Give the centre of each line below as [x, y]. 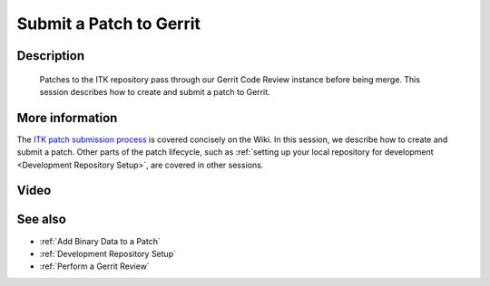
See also [42, 219]
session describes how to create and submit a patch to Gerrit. [155, 91]
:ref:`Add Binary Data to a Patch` [100, 241]
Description [51, 56]
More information [67, 118]
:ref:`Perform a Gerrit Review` [94, 266]
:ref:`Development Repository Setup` [108, 253]
